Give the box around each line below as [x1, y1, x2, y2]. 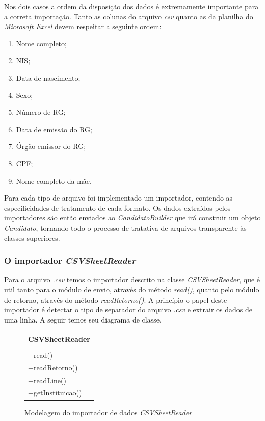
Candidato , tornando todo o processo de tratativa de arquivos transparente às [4, 222, 247, 233]
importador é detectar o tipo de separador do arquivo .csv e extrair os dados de [4, 304, 253, 315]
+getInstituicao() [28, 387, 82, 398]
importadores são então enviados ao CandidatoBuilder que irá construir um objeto [4, 212, 261, 223]
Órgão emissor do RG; [16, 141, 86, 152]
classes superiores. [4, 232, 60, 243]
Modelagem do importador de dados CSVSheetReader [24, 407, 192, 417]
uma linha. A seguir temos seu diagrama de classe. [4, 314, 162, 325]
